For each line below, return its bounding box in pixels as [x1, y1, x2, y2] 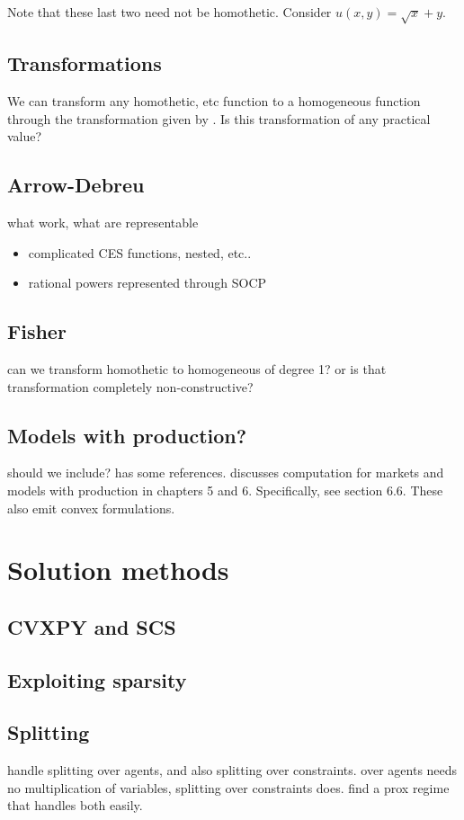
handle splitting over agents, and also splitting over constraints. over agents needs [7, 761, 458, 780]
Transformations [7, 49, 162, 77]
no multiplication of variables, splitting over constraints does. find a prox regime [7, 778, 450, 797]
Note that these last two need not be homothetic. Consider [7, 3, 332, 21]
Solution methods [7, 551, 229, 588]
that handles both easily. [7, 796, 143, 815]
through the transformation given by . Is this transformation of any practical [7, 109, 431, 128]
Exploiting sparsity [7, 665, 187, 693]
